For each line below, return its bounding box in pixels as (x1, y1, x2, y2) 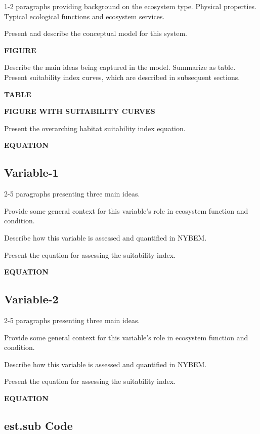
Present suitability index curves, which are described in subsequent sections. (4, 71, 240, 82)
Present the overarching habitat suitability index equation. (4, 123, 186, 133)
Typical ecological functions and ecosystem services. (4, 11, 165, 21)
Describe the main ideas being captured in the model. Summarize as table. (4, 62, 236, 72)
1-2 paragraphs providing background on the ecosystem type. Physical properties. (4, 1, 257, 11)
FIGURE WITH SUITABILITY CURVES (4, 106, 155, 116)
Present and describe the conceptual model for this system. (4, 28, 187, 38)
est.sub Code (4, 417, 73, 433)
